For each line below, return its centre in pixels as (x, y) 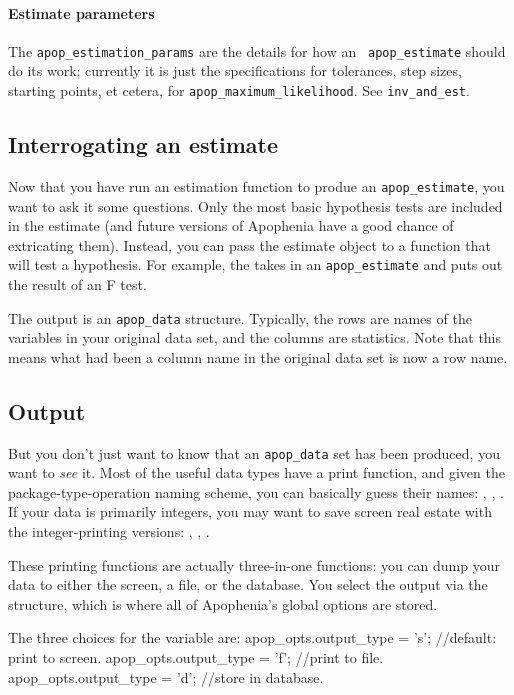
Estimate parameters (81, 12)
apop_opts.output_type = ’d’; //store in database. (166, 676)
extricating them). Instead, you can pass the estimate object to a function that (249, 244)
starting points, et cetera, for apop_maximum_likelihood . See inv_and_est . (239, 90)
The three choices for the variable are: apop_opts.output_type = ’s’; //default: (252, 637)
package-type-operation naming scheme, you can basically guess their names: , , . (256, 491)
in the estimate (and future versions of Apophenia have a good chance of (231, 225)
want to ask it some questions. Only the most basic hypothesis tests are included (255, 205)
